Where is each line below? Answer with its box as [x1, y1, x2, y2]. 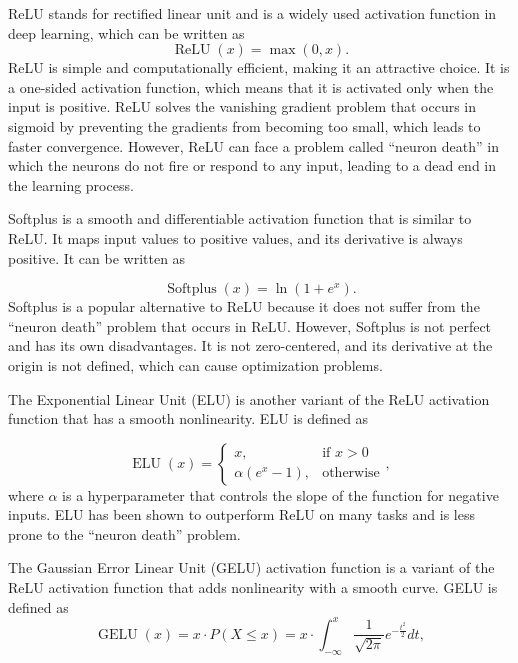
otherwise [322, 466, 380, 481]
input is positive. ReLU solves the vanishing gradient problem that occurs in [8, 96, 477, 117]
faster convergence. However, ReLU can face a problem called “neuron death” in [8, 135, 499, 156]
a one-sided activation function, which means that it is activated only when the [8, 76, 494, 97]
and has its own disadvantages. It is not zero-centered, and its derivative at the [8, 335, 493, 356]
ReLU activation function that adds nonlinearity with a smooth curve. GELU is [8, 577, 498, 598]
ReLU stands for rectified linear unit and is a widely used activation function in [8, 3, 497, 23]
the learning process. [8, 174, 134, 195]
